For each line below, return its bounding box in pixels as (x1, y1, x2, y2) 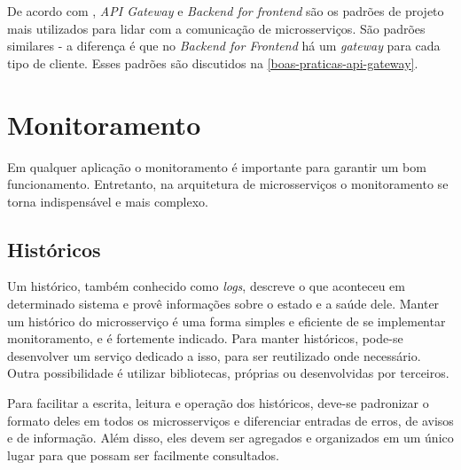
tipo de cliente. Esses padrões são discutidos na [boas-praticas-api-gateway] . (7, 53, 418, 72)
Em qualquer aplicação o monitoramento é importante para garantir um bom (7, 157, 426, 176)
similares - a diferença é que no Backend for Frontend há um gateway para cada (7, 36, 441, 55)
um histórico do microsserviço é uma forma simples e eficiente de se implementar (7, 311, 446, 330)
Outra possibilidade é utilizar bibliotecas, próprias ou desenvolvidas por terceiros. (7, 364, 449, 382)
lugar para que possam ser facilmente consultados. (7, 445, 279, 464)
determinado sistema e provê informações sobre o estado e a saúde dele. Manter (7, 294, 440, 313)
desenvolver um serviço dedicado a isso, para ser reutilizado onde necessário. (7, 346, 421, 364)
